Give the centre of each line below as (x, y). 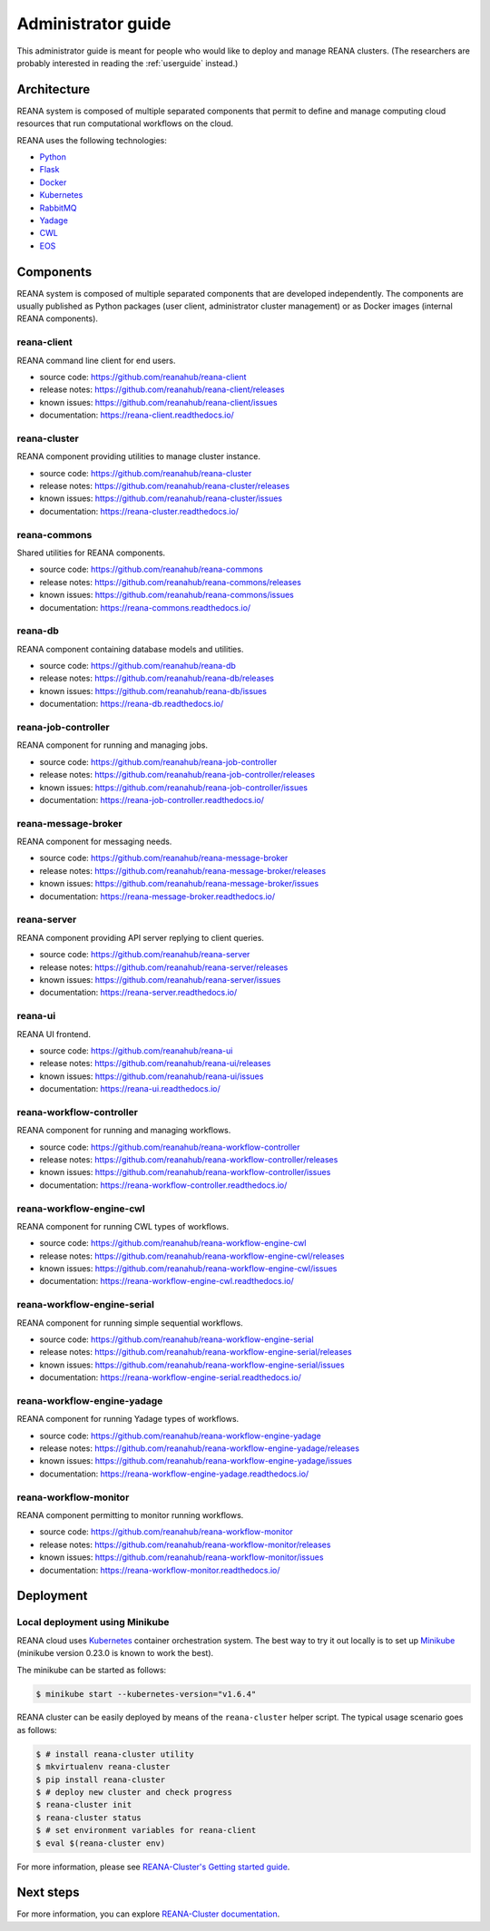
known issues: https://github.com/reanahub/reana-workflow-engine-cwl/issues (188, 1269)
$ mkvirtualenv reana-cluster (103, 1767)
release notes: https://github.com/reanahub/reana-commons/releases (170, 582)
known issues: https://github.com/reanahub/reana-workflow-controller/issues (185, 1172)
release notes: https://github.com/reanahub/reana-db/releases (157, 678)
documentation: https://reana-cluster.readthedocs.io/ (139, 511)
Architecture (54, 89)
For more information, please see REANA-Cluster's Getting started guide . (153, 1867)
